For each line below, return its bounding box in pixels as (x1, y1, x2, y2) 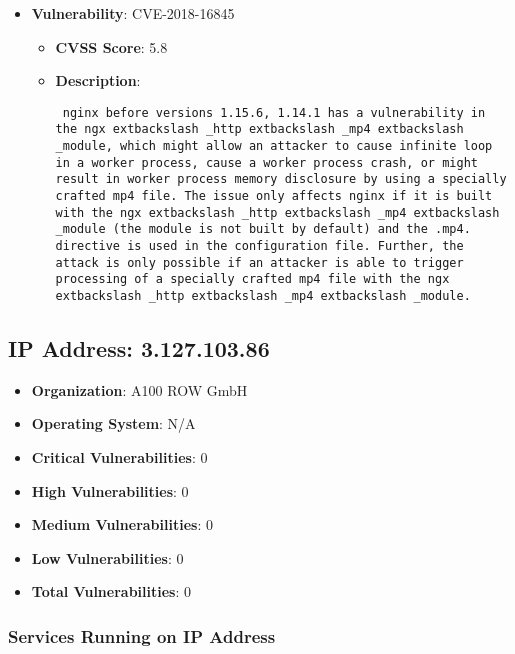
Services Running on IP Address (8, 623, 276, 648)
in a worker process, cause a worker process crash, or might (55, 155, 478, 170)
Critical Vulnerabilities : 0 (31, 447, 208, 468)
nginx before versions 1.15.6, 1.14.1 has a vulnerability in (62, 105, 486, 120)
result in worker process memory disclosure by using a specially (55, 172, 507, 187)
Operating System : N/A (31, 413, 196, 434)
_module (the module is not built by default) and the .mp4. (55, 222, 471, 237)
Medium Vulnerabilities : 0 (31, 514, 213, 535)
